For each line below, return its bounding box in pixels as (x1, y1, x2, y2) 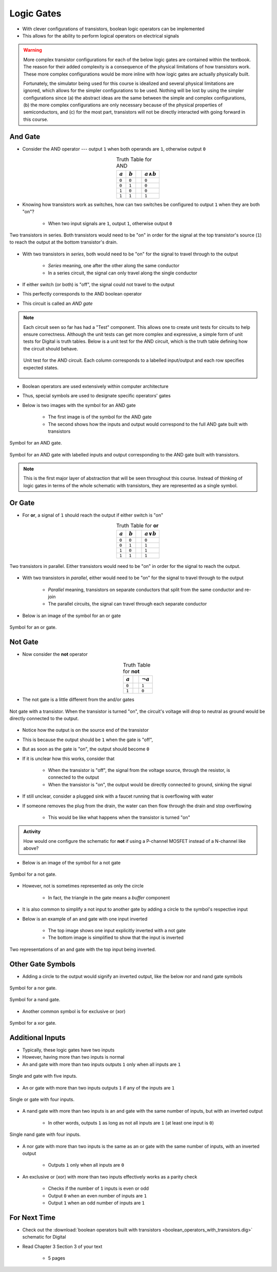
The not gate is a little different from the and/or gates (22, 696, 134, 703)
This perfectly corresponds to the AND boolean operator (22, 291, 142, 297)
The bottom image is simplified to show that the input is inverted (48, 934, 184, 941)
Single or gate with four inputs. (9, 1096, 74, 1102)
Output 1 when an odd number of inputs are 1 (48, 1200, 145, 1206)
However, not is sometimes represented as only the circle (22, 883, 144, 889)
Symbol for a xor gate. (9, 1020, 56, 1026)
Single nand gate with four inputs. (9, 1131, 81, 1138)
